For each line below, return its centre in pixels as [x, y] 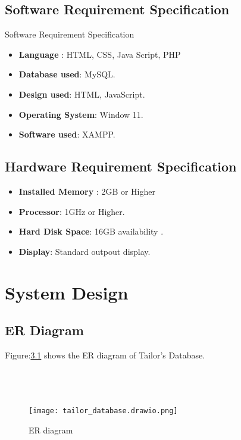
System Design [67, 292]
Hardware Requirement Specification [121, 166]
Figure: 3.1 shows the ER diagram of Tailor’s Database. [105, 355]
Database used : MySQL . [67, 74]
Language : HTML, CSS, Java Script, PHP [100, 54]
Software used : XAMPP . [67, 134]
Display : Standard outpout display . [84, 251]
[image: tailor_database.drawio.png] [103, 411]
